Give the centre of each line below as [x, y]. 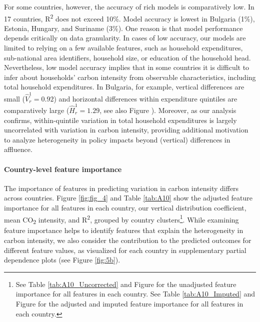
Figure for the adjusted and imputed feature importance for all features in [129, 303]
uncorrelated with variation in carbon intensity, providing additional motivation [126, 130]
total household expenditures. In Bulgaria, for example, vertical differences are [124, 87]
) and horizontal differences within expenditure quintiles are [145, 98]
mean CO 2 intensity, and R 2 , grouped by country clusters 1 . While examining [121, 219]
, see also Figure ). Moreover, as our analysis [168, 110]
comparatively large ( [37, 110]
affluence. [18, 149]
